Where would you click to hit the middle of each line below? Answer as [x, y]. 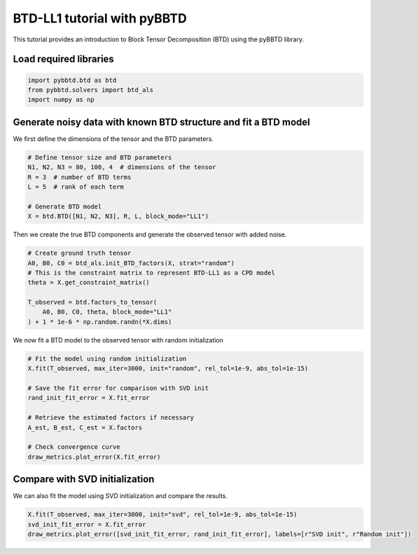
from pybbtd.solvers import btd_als [91, 90]
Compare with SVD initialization [84, 480]
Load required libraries [64, 59]
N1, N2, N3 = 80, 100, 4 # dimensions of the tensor [122, 167]
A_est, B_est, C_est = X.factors [85, 427]
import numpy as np [61, 100]
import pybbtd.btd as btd [72, 80]
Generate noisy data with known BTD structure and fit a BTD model [162, 122]
